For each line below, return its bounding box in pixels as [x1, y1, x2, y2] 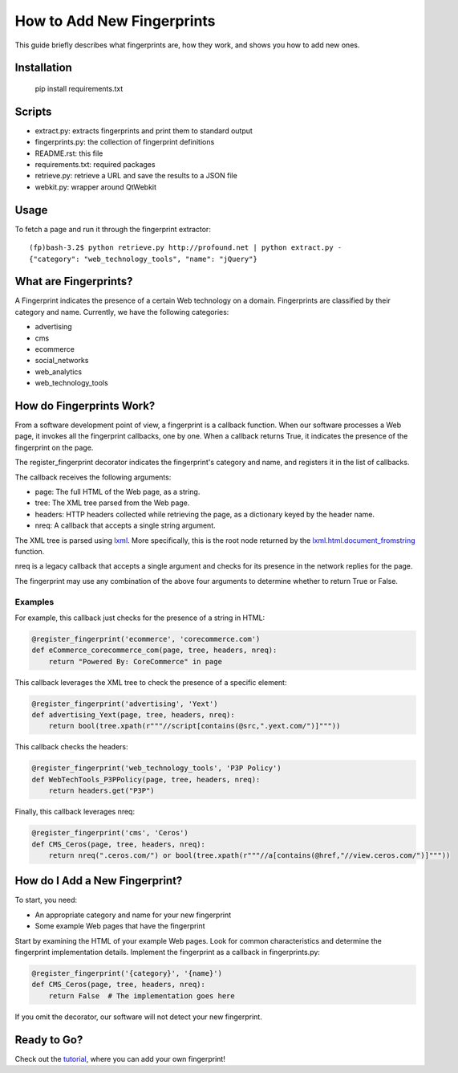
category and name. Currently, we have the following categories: [14, 307, 229, 316]
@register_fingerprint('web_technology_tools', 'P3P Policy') [31, 764, 282, 773]
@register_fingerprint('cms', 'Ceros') [31, 828, 188, 838]
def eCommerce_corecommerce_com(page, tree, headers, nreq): [31, 646, 278, 655]
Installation [14, 61, 72, 75]
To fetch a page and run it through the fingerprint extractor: [14, 224, 212, 234]
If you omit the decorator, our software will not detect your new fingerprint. [14, 1012, 262, 1022]
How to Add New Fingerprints [14, 12, 216, 30]
